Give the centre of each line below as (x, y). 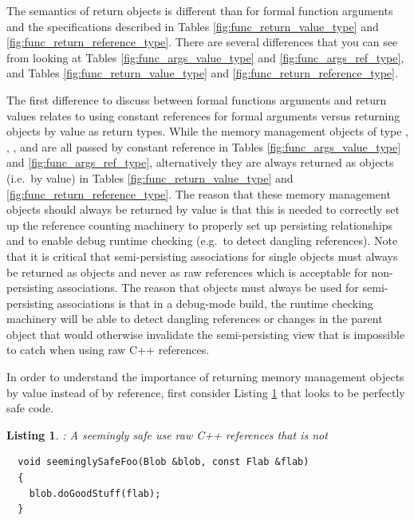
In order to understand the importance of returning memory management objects (205, 377)
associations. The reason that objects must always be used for (208, 288)
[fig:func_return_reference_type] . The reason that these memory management (199, 193)
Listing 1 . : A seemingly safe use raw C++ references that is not (167, 434)
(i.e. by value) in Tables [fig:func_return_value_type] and (150, 177)
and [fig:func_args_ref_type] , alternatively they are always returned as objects (200, 162)
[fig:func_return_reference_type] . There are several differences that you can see (202, 42)
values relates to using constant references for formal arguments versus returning (203, 115)
